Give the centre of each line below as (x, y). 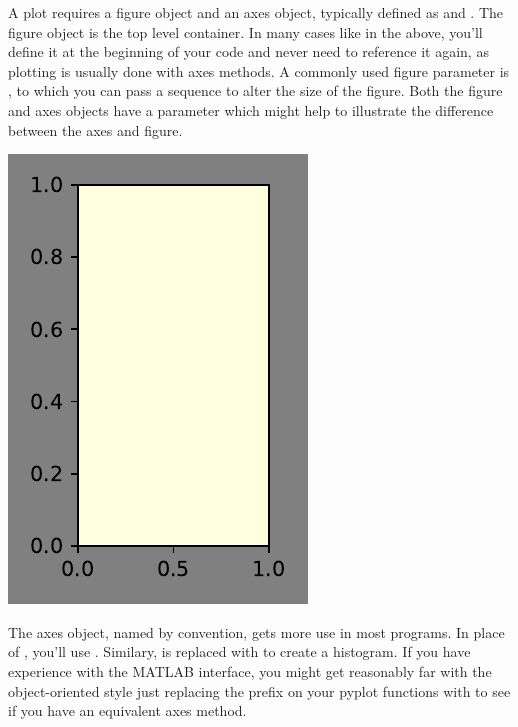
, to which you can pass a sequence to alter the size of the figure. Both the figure (255, 90)
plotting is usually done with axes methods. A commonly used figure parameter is (259, 70)
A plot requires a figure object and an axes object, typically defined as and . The (256, 12)
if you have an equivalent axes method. (127, 710)
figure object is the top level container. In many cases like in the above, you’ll (245, 31)
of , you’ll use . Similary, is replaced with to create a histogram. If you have (239, 651)
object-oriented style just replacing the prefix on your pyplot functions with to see (259, 690)
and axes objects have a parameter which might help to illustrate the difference (251, 109)
